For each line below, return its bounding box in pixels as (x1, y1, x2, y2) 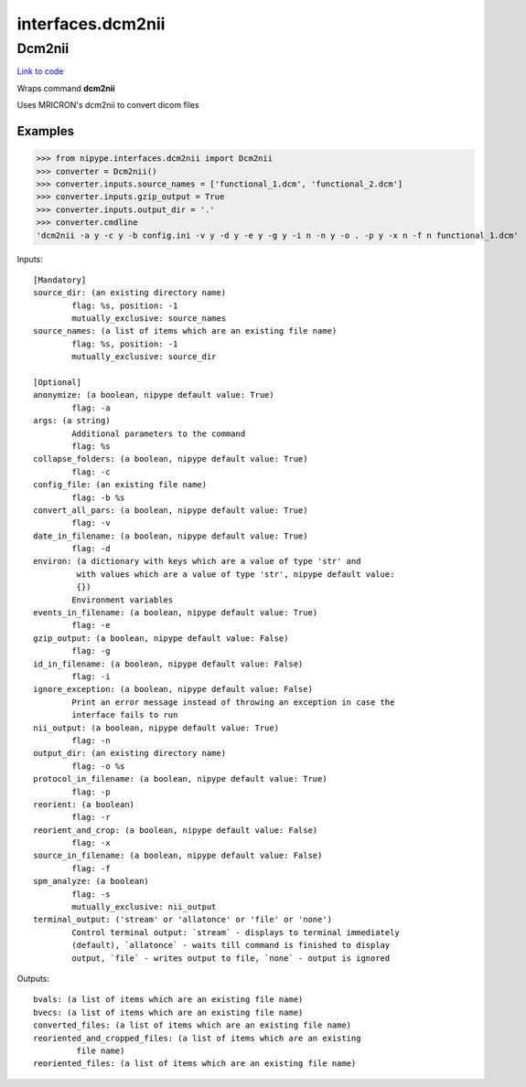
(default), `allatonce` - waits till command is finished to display (71, 940, 391, 951)
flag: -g (71, 645, 111, 656)
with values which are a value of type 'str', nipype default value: (76, 569, 395, 580)
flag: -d (71, 544, 111, 554)
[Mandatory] (33, 274, 87, 285)
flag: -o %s (71, 761, 125, 772)
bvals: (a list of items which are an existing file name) (33, 995, 304, 1005)
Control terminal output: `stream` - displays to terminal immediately (71, 927, 400, 937)
